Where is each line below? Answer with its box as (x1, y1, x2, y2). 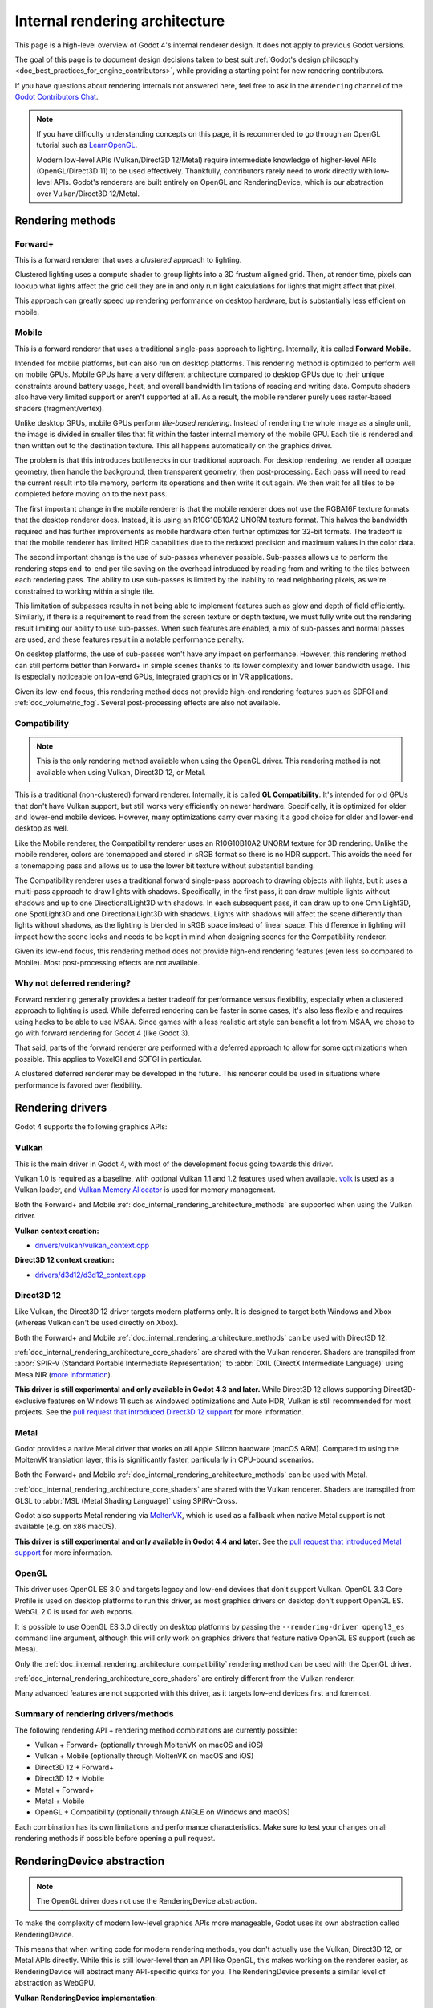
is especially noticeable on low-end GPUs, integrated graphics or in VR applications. (14, 671, 293, 682)
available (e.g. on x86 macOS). (14, 1522, 117, 1532)
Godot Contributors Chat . (14, 92, 99, 102)
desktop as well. (14, 823, 69, 833)
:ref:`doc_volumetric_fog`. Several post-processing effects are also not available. (14, 698, 281, 708)
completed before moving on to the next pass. (14, 489, 168, 499)
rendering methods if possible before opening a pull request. (14, 1834, 216, 1843)
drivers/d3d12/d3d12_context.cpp (34, 1270, 146, 1279)
